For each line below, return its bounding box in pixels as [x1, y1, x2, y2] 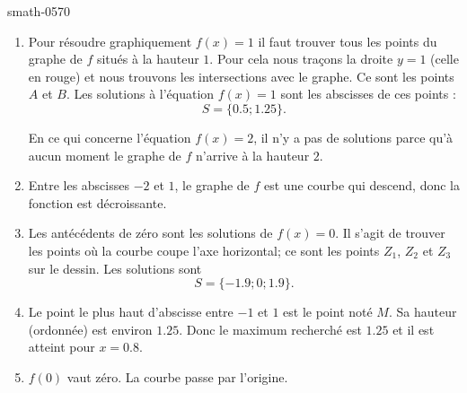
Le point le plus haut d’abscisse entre [28, 302, 233, 321]
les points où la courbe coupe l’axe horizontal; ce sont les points [28, 240, 380, 259]
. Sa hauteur [388, 302, 457, 321]
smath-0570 [7, 2, 71, 20]
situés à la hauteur [96, 49, 199, 68]
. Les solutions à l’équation [66, 84, 215, 103]
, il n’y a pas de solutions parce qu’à [253, 127, 454, 146]
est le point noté [283, 302, 373, 321]
